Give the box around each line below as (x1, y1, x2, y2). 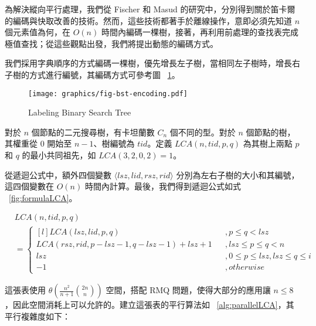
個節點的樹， (246, 125, 295, 138)
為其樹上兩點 (243, 137, 293, 150)
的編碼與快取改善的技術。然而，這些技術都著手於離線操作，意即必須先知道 (5, 14, 292, 26)
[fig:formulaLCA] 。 (9, 191, 77, 203)
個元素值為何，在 (5, 26, 70, 38)
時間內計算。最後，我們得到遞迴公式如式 (84, 180, 241, 192)
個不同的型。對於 (169, 125, 236, 138)
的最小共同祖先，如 (22, 149, 96, 161)
